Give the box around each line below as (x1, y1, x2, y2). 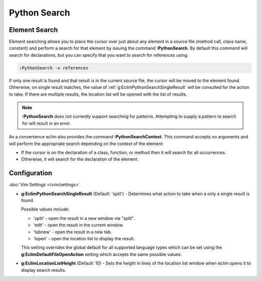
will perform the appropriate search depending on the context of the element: (9, 141, 164, 147)
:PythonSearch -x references (19, 65, 89, 70)
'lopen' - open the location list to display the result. (33, 235, 135, 241)
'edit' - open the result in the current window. (33, 222, 124, 228)
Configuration (9, 169, 52, 177)
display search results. (21, 267, 66, 273)
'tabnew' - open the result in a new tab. (33, 229, 112, 235)
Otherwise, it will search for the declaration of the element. (21, 156, 139, 162)
